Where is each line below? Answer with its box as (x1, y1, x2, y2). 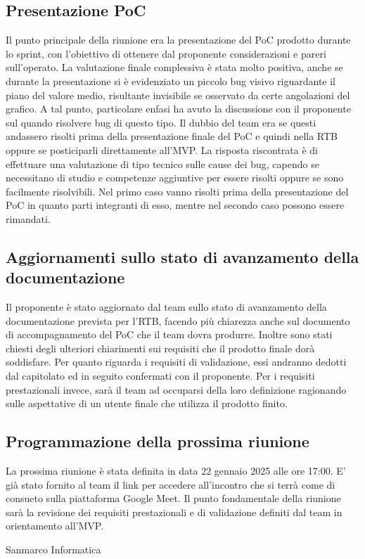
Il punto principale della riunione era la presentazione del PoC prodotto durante (6, 32, 351, 47)
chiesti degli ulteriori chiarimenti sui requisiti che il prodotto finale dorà (6, 340, 315, 355)
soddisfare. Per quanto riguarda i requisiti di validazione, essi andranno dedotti (6, 354, 347, 369)
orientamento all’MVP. (6, 518, 104, 533)
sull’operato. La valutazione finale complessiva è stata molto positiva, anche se (6, 60, 343, 75)
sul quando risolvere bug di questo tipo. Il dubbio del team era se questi (6, 115, 316, 129)
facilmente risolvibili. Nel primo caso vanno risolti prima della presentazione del (6, 184, 349, 198)
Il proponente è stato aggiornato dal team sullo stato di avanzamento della (6, 300, 327, 314)
